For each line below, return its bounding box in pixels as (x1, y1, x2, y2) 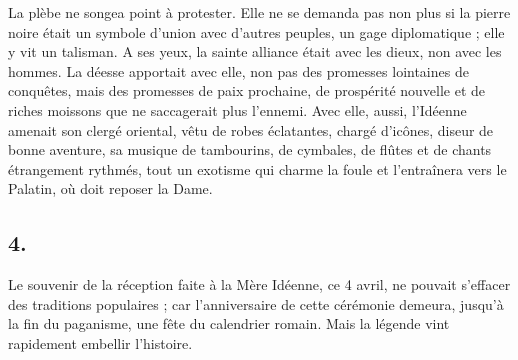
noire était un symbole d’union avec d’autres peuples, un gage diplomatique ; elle (8, 21, 505, 42)
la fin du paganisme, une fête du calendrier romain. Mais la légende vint (8, 313, 450, 334)
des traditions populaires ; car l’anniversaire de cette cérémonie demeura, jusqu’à (8, 293, 504, 314)
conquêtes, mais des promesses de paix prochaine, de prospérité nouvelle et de (8, 80, 486, 101)
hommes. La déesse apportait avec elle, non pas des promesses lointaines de (8, 60, 469, 81)
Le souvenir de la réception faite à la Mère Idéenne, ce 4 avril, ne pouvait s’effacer (8, 274, 511, 295)
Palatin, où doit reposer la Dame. (8, 178, 213, 199)
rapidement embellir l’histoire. (8, 332, 193, 353)
